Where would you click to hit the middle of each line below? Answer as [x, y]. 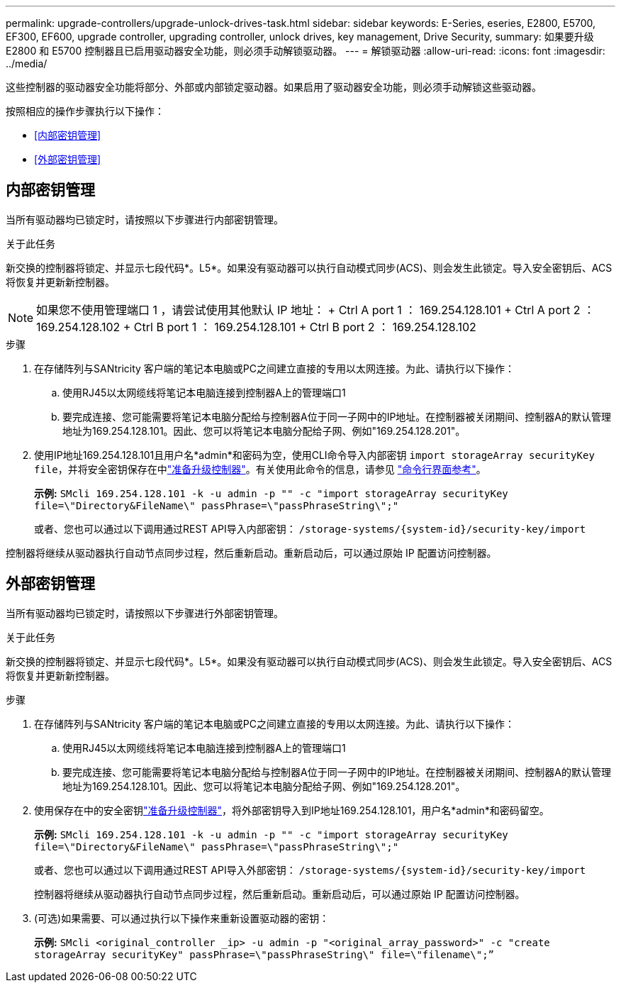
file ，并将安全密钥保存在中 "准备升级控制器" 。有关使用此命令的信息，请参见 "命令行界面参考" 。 [260, 469]
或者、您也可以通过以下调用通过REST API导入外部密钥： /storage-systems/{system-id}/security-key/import [310, 870]
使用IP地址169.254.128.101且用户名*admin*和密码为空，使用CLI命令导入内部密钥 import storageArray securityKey [314, 455]
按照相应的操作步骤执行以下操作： [85, 111]
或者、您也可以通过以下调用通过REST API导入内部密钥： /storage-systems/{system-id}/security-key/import [310, 528]
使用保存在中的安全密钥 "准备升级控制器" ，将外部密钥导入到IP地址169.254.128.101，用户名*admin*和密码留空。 [292, 810]
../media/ [27, 63]
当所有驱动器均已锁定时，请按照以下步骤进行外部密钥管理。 [145, 613]
